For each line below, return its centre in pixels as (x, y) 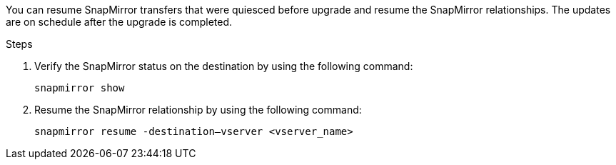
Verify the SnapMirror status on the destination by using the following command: (224, 66)
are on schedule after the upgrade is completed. (119, 22)
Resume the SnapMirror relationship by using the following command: (198, 110)
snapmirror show (80, 88)
